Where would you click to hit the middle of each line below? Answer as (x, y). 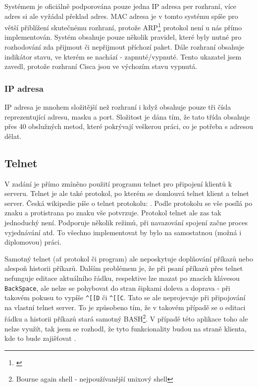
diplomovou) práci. (33, 242)
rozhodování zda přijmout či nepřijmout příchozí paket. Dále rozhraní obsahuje (124, 47)
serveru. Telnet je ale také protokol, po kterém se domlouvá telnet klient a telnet (127, 193)
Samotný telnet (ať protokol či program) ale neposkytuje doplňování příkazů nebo (129, 258)
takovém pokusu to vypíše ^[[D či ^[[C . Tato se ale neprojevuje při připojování (125, 297)
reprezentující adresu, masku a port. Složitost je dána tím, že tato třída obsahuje (127, 116)
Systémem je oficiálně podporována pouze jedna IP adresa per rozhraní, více (121, 6)
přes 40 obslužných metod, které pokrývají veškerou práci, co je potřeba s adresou (129, 126)
